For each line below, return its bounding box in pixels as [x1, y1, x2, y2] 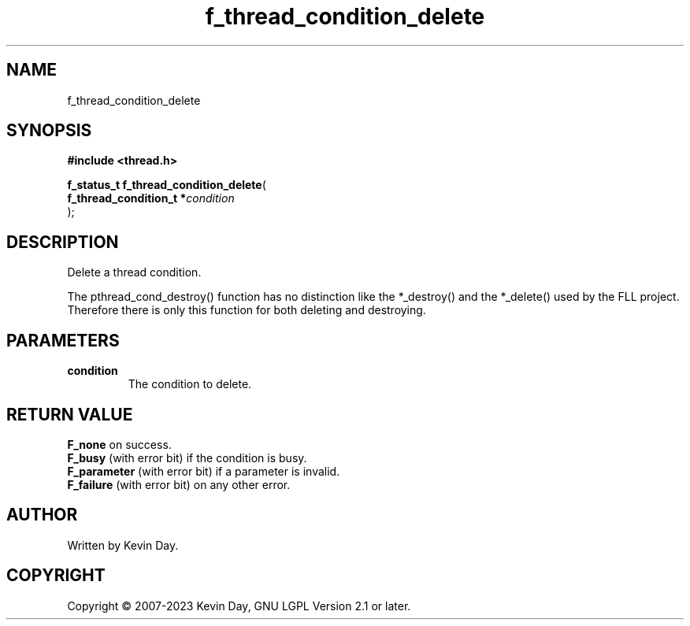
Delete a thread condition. [67, 265, 202, 280]
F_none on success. [67, 437, 172, 451]
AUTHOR [6, 505, 78, 525]
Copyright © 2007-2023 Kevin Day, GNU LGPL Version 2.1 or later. [67, 598, 411, 613]
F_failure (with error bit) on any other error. [67, 477, 291, 491]
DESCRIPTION [6, 232, 119, 252]
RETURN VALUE [6, 404, 133, 424]
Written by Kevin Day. [67, 538, 179, 552]
